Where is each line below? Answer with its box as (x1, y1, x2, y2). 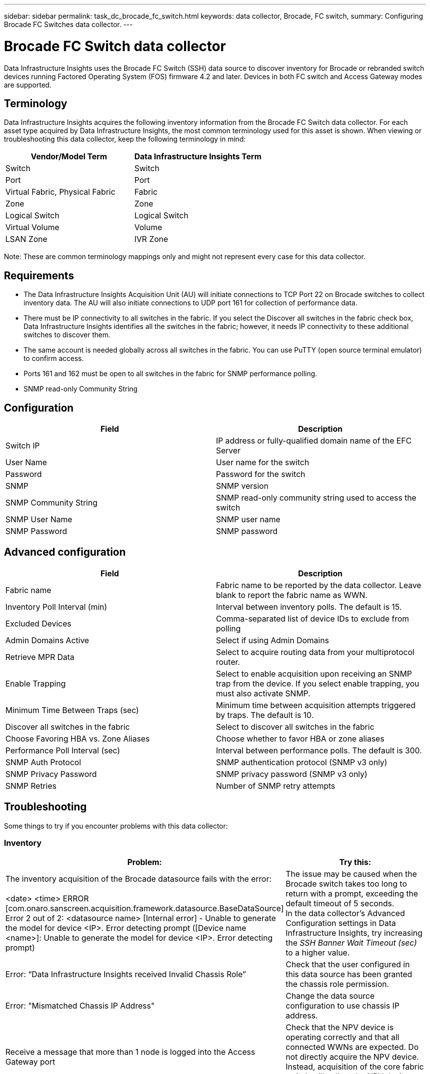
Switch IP (5, 441, 40, 451)
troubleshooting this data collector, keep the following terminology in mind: (4, 135, 246, 144)
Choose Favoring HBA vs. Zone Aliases (5, 733, 150, 744)
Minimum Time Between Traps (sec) (5, 705, 139, 715)
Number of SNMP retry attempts (216, 780, 335, 791)
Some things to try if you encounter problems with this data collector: (4, 821, 228, 830)
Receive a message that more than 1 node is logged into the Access (5, 1047, 255, 1057)
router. (216, 656, 240, 667)
